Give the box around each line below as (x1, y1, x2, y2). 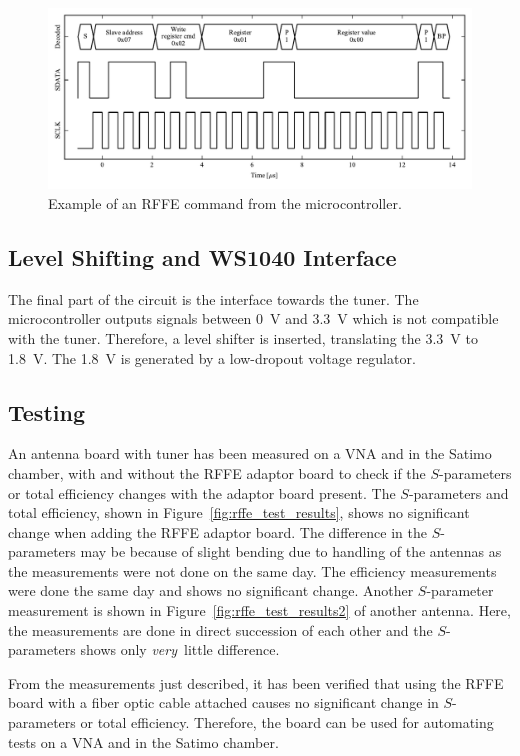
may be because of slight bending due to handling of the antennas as (80, 541, 502, 562)
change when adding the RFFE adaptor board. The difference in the (8, 521, 427, 542)
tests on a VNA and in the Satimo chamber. (8, 731, 279, 752)
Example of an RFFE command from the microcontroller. (48, 192, 402, 213)
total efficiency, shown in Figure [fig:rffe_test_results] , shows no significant (8, 502, 470, 523)
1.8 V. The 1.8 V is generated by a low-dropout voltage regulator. (8, 347, 416, 368)
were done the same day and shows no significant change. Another (8, 580, 414, 601)
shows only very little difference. (80, 639, 280, 660)
